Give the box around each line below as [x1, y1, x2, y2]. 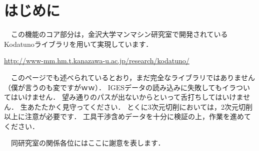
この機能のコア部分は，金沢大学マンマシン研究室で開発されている [10, 29, 228, 39]
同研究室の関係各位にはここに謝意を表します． [10, 138, 165, 148]
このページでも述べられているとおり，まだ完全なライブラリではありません [10, 72, 255, 82]
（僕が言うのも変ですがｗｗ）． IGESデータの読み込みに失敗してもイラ [4, 82, 236, 92]
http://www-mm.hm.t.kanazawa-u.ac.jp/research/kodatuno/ [4, 55, 189, 66]
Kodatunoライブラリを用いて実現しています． [4, 38, 153, 49]
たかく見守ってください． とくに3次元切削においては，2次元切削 [41, 101, 253, 112]
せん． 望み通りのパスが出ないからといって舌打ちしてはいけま [38, 92, 243, 102]
